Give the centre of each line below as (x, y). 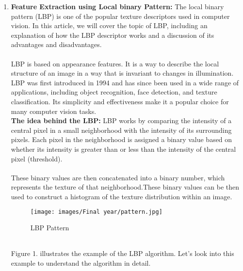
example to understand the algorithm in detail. (81, 263)
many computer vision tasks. (54, 111)
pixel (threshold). (37, 158)
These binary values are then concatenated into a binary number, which (118, 177)
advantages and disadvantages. (56, 44)
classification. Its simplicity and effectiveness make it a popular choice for (120, 101)
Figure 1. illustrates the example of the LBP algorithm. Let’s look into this (122, 253)
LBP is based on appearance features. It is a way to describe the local (115, 63)
